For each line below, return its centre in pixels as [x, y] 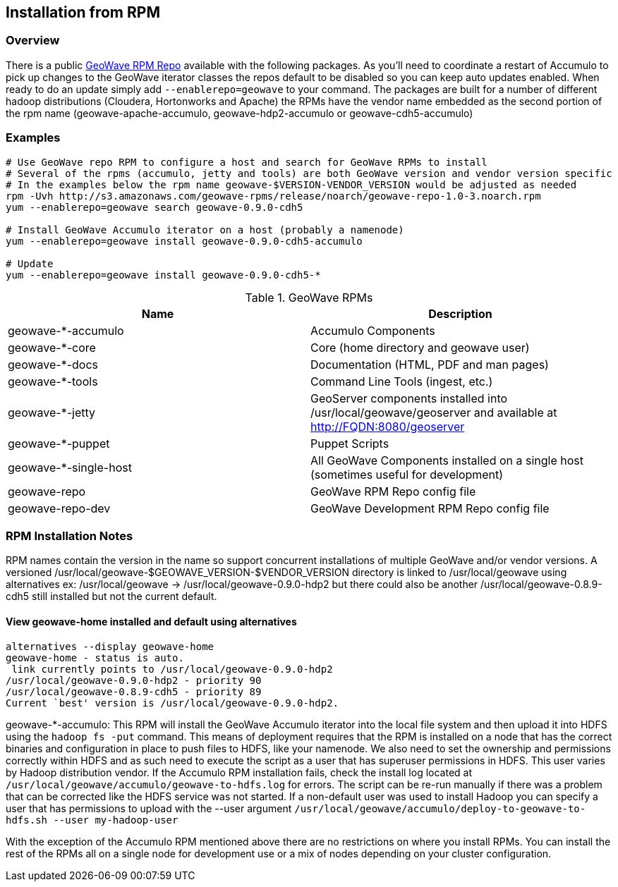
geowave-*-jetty [52, 412]
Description [460, 313]
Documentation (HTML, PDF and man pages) [430, 364]
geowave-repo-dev [59, 508]
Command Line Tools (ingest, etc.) [402, 381]
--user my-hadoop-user [116, 820]
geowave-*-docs [53, 364]
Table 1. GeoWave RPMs [309, 297]
